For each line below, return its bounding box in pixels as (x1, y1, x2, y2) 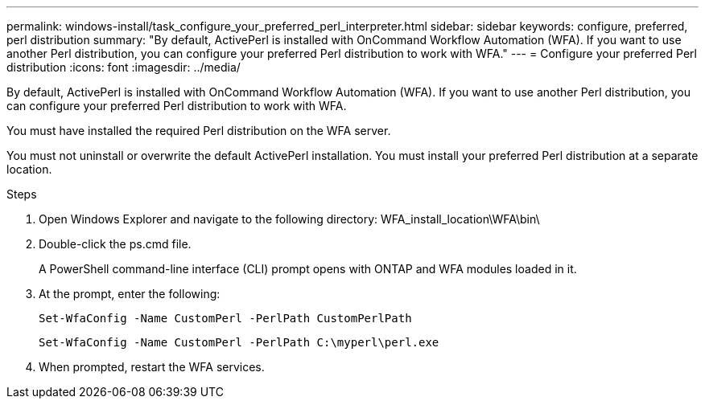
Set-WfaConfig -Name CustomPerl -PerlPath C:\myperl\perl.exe (39, 336, 439, 349)
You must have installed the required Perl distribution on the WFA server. (6, 124, 391, 137)
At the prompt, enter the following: (39, 287, 221, 301)
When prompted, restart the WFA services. (39, 360, 265, 374)
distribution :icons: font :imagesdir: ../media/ (6, 60, 241, 74)
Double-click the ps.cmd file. (39, 237, 192, 251)
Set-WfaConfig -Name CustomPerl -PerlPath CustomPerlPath (39, 312, 412, 325)
